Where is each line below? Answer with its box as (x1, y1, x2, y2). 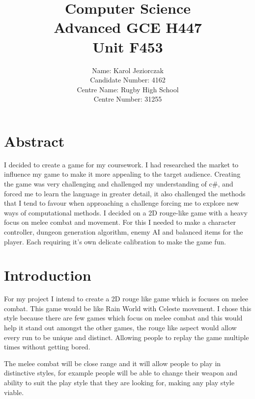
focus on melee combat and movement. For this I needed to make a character (4, 217, 236, 227)
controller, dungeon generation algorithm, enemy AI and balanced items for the (4, 226, 243, 237)
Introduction (4, 265, 91, 285)
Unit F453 (92, 36, 163, 56)
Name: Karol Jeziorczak (92, 65, 164, 75)
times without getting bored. (4, 342, 90, 352)
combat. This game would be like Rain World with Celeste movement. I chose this (4, 303, 252, 313)
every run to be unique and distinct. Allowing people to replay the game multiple (4, 332, 249, 342)
